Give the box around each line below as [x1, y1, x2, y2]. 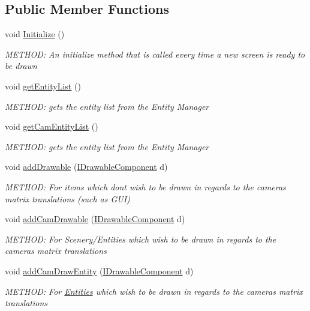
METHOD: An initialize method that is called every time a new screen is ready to [5, 47, 305, 60]
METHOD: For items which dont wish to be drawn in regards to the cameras [5, 180, 286, 193]
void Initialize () [5, 28, 65, 40]
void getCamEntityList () [5, 120, 98, 133]
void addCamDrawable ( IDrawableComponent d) [5, 213, 185, 225]
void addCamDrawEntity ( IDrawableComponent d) [5, 264, 194, 277]
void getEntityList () [5, 79, 81, 92]
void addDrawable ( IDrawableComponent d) [5, 160, 168, 173]
